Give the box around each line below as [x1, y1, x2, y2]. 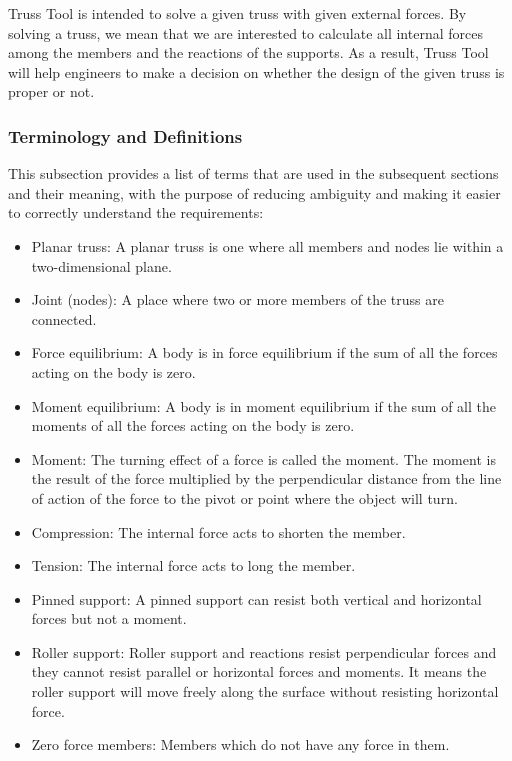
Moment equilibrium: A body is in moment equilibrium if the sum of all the [31, 395, 497, 416]
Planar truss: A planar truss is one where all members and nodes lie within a [31, 235, 504, 256]
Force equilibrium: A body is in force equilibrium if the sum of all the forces [31, 342, 498, 363]
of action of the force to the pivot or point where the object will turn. [31, 487, 458, 508]
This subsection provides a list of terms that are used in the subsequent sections [8, 163, 499, 184]
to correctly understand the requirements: [8, 202, 264, 223]
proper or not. [8, 81, 95, 102]
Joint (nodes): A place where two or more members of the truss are [31, 289, 444, 310]
